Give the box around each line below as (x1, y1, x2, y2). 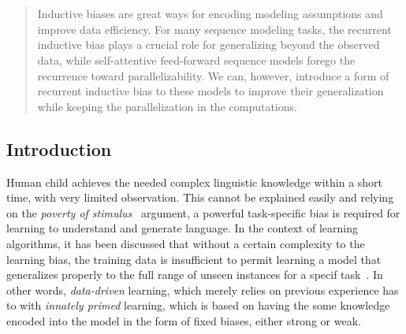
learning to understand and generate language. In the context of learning (6, 220, 358, 236)
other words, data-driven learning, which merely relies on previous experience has (6, 281, 399, 298)
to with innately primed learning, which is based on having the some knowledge (6, 297, 390, 314)
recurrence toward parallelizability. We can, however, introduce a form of (37, 67, 389, 83)
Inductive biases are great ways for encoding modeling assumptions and (37, 6, 383, 22)
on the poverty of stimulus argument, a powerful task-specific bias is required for (6, 204, 400, 221)
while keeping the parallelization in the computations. (37, 98, 297, 114)
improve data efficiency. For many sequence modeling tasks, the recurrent (37, 20, 392, 37)
